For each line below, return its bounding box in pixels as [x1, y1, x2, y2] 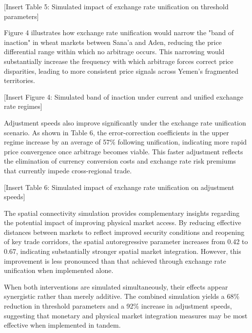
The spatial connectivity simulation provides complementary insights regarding [4, 208, 240, 218]
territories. [4, 75, 35, 85]
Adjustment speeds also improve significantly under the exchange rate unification [4, 117, 246, 127]
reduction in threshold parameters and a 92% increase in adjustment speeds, [4, 301, 232, 311]
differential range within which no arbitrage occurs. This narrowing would [4, 46, 225, 57]
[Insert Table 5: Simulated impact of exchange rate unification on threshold [4, 1, 229, 11]
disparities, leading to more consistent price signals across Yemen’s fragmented [4, 65, 239, 76]
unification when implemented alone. [4, 265, 114, 275]
